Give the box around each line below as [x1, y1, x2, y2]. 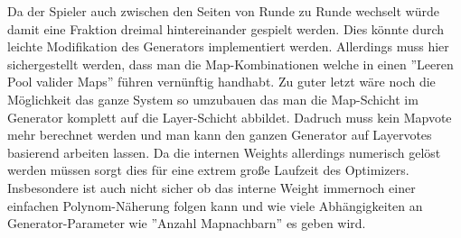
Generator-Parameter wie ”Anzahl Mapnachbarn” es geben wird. [7, 214, 366, 233]
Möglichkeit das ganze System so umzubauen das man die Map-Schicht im [7, 89, 419, 108]
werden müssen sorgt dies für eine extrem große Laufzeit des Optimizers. [7, 160, 409, 179]
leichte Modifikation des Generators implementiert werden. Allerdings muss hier [7, 37, 449, 56]
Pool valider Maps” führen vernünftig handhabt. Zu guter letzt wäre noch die [7, 72, 436, 91]
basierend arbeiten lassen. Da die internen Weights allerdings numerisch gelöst [7, 142, 441, 161]
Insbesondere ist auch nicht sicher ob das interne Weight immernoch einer [7, 178, 416, 197]
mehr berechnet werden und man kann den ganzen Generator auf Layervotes [7, 125, 432, 144]
